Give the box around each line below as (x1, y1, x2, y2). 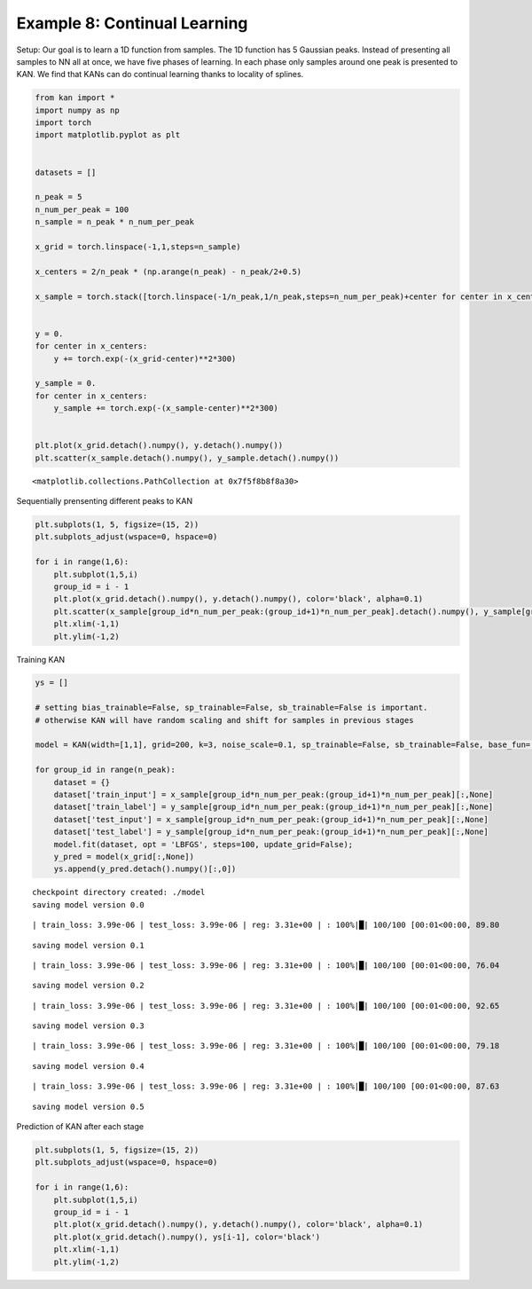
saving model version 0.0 (32, 900, 145, 909)
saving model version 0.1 (32, 940, 145, 950)
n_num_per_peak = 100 (35, 204, 129, 215)
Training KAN (16, 654, 66, 664)
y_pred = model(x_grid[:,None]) (53, 852, 195, 861)
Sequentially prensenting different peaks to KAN (16, 496, 193, 507)
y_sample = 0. (35, 378, 97, 389)
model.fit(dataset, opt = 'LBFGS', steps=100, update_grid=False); (53, 839, 354, 849)
